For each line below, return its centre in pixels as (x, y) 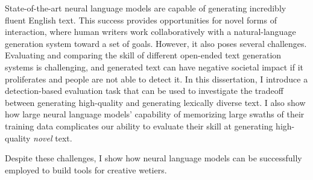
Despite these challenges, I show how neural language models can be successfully (153, 158)
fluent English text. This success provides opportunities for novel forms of (141, 20)
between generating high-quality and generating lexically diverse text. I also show (155, 102)
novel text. (53, 138)
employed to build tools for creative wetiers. (86, 169)
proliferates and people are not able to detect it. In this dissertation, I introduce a (156, 79)
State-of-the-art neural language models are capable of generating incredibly (146, 8)
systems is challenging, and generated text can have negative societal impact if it (154, 67)
